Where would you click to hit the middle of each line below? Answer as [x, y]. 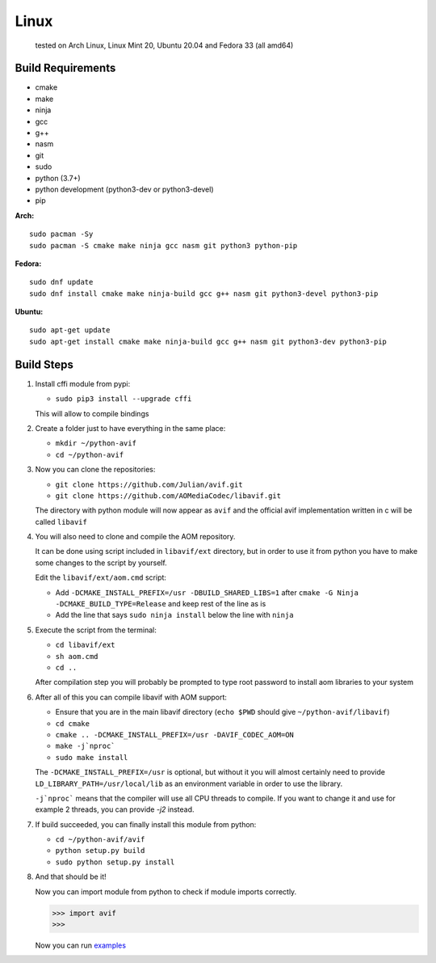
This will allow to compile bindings [92, 413]
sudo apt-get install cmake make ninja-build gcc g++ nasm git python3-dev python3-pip [208, 341]
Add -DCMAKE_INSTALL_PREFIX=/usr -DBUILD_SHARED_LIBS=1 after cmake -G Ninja [207, 592]
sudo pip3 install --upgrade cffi [124, 399]
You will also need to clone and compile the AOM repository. [135, 537]
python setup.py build [100, 851]
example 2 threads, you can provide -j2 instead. [115, 809]
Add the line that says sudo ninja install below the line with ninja [174, 615]
